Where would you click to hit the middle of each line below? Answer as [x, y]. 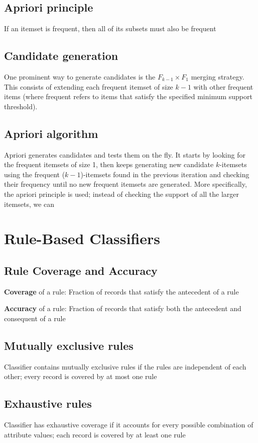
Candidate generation [61, 56]
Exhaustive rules [48, 403]
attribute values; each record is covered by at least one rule [95, 434]
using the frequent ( [35, 174]
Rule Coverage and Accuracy [81, 270]
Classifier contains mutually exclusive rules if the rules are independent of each [125, 366]
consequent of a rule [35, 318]
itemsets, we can [29, 204]
